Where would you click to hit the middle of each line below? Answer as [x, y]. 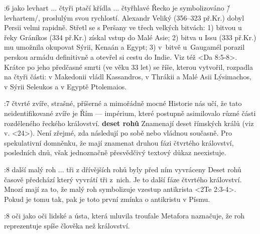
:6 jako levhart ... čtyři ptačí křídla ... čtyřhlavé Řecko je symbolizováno [114, 8]
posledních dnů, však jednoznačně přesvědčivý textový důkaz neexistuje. [115, 152]
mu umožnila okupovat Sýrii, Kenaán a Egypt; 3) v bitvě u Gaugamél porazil [124, 47]
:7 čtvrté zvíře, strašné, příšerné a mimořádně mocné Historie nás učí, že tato [123, 103]
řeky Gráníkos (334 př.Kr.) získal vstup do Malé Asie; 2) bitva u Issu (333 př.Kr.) [130, 37]
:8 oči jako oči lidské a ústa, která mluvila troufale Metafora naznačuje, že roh [124, 216]
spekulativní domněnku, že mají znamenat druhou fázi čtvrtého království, [119, 142]
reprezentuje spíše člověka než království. [67, 225]
